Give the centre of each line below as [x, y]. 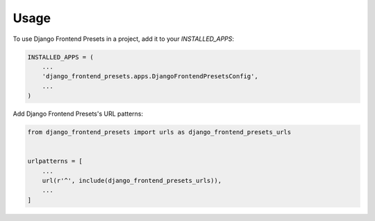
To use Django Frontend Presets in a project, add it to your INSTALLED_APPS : [124, 39]
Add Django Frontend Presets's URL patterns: [78, 114]
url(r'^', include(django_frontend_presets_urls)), [132, 181]
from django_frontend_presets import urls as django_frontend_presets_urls [159, 132]
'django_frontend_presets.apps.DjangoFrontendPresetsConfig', [150, 77]
